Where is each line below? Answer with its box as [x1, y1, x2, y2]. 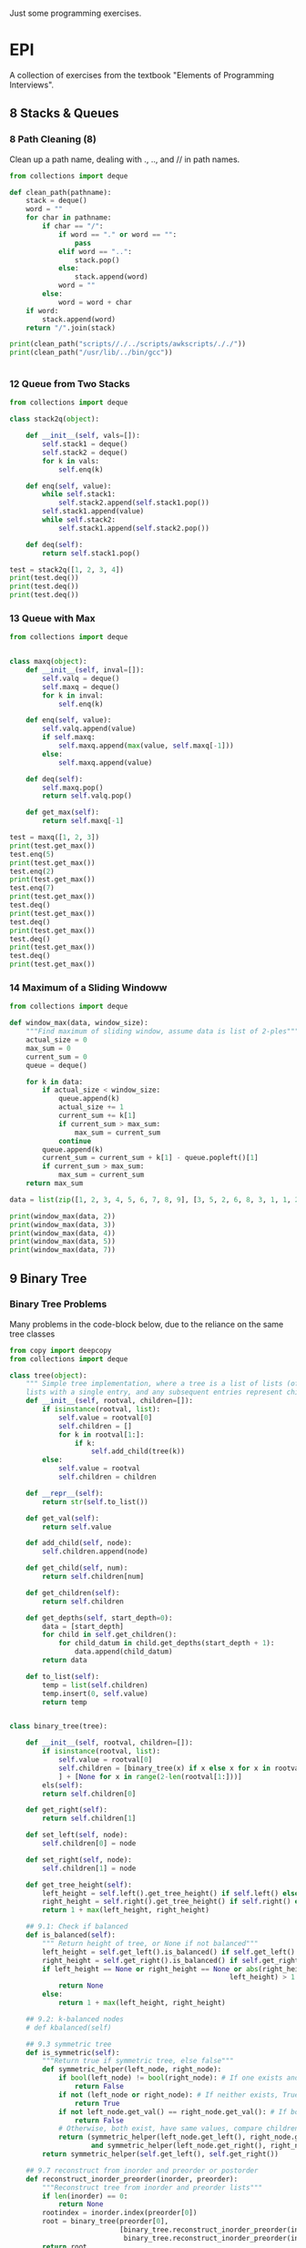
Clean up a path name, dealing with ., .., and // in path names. [9, 154, 240, 165]
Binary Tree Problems [9, 1297, 107, 1310]
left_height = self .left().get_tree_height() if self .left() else [42, 1888, 300, 1897]
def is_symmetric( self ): [25, 2048, 120, 2057]
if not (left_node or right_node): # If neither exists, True [57, 2090, 300, 2100]
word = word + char [57, 298, 132, 307]
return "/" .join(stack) [25, 323, 117, 332]
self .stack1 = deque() [42, 440, 128, 449]
